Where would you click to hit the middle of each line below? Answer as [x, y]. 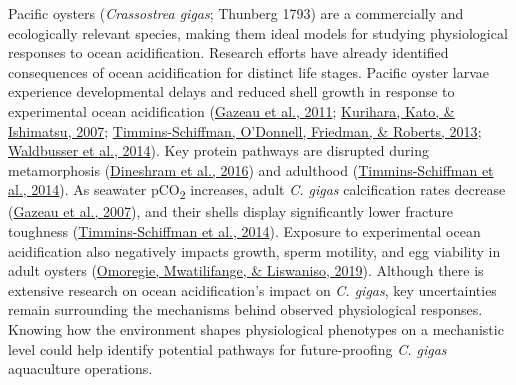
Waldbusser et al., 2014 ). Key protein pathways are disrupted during [218, 150]
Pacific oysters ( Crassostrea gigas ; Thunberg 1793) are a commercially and [236, 13]
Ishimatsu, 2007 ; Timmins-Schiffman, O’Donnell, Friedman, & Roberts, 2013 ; [245, 130]
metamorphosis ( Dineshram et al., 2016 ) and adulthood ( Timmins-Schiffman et [251, 169]
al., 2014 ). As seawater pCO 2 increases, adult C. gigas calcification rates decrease [257, 191]
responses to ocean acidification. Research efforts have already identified [228, 52]
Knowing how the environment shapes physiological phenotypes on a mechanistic [256, 329]
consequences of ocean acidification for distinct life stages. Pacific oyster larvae [249, 71]
